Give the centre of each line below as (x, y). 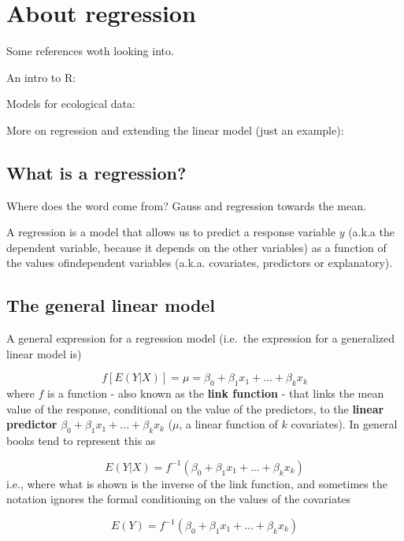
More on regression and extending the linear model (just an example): (175, 130)
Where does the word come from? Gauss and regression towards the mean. (186, 205)
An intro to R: (41, 77)
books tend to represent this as (81, 441)
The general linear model (111, 305)
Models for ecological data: (71, 104)
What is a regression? (96, 172)
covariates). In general (344, 424)
